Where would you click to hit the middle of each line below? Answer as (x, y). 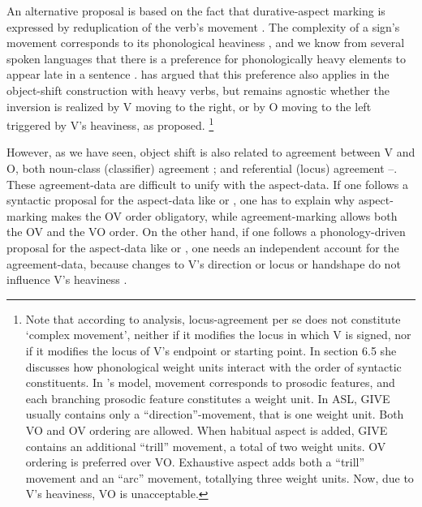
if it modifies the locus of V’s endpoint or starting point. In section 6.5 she (211, 350)
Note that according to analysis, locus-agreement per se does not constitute (213, 318)
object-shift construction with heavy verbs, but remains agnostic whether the (198, 90)
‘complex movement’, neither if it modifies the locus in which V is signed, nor (218, 335)
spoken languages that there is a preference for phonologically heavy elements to (206, 58)
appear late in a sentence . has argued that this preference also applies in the (198, 74)
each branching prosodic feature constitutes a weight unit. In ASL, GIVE (208, 398)
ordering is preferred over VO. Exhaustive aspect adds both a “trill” (195, 462)
